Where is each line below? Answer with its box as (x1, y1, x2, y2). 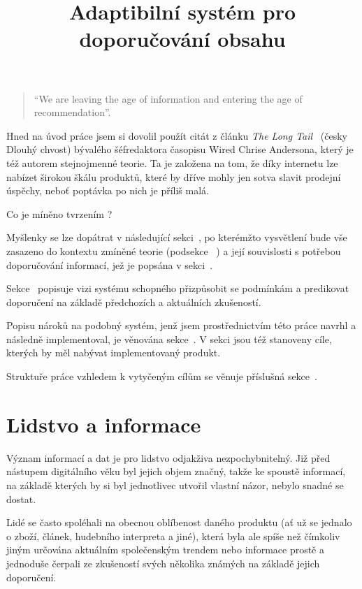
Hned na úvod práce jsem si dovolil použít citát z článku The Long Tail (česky (6, 128, 347, 143)
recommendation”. (34, 105, 111, 119)
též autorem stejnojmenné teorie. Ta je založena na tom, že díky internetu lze (6, 155, 338, 170)
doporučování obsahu (79, 24, 286, 53)
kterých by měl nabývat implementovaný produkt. (6, 345, 221, 360)
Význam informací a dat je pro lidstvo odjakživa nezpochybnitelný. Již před (6, 450, 331, 465)
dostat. (6, 491, 36, 506)
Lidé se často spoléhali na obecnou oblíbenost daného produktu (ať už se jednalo (6, 515, 352, 530)
